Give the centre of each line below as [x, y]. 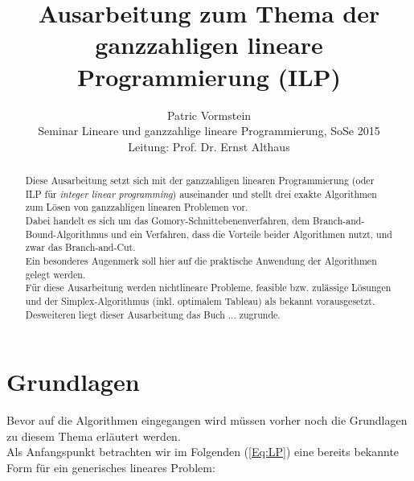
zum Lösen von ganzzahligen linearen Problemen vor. [137, 207]
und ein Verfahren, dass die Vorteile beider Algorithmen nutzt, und [252, 234]
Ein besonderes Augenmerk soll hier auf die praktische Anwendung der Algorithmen [201, 261]
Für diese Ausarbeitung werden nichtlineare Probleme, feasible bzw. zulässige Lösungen [208, 288]
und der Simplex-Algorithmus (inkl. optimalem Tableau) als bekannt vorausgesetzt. [200, 300]
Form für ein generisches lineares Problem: [111, 468]
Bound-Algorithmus [67, 234]
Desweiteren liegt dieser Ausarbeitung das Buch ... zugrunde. [153, 314]
